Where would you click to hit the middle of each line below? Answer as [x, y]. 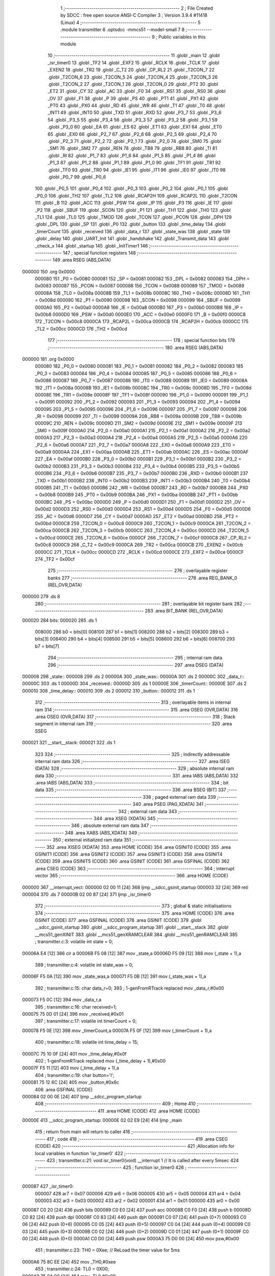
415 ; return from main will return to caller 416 [82, 1132]
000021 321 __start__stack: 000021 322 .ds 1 [69, 743]
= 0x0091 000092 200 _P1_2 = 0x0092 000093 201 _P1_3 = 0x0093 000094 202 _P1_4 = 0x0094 [138, 402]
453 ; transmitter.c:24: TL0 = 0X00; [72, 1269]
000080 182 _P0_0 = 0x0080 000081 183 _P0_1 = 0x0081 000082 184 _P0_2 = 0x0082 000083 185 [139, 366]
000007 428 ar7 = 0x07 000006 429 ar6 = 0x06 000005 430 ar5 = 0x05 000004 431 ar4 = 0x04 [138, 1193]
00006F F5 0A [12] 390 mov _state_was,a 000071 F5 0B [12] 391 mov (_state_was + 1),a [114, 976]
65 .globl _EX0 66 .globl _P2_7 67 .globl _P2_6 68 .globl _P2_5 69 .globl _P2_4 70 [132, 134]
